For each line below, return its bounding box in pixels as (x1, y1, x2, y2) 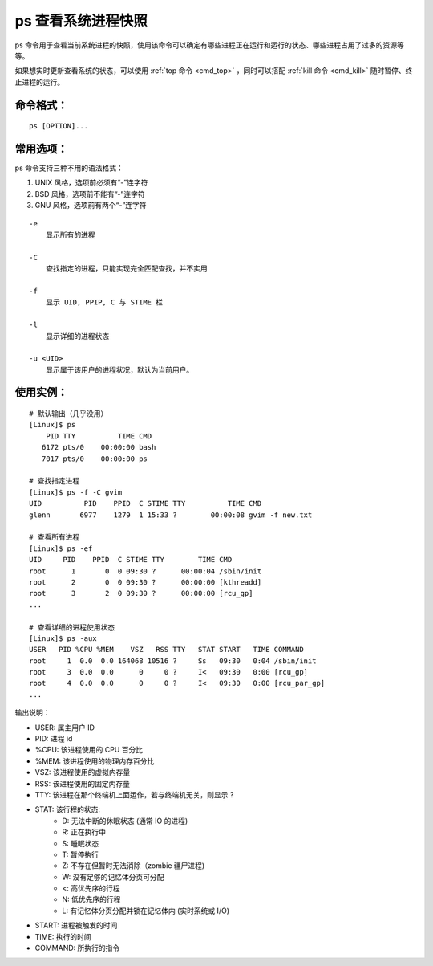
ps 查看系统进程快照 (14, 12, 148, 30)
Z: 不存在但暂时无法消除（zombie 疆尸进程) (62, 861, 205, 870)
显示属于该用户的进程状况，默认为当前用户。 (45, 365, 194, 374)
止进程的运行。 (14, 77, 64, 87)
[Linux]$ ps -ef (29, 544, 93, 553)
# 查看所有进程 (29, 532, 80, 542)
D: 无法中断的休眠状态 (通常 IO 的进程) (62, 816, 188, 825)
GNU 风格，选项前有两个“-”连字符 (34, 201, 148, 210)
